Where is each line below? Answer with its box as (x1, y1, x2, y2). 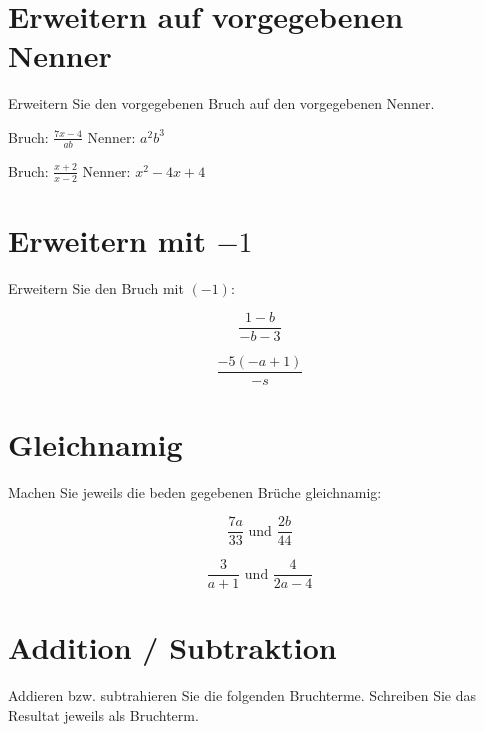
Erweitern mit (8, 219, 206, 260)
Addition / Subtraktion (8, 627, 337, 668)
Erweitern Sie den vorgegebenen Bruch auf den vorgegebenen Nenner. (8, 93, 435, 114)
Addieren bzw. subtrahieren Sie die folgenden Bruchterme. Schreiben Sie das (8, 685, 477, 706)
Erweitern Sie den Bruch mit (8, 277, 184, 298)
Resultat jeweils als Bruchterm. (8, 704, 199, 725)
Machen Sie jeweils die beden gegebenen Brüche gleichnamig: (8, 481, 382, 502)
